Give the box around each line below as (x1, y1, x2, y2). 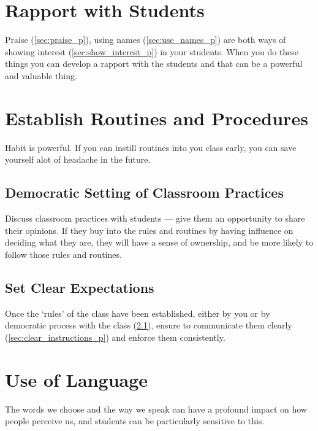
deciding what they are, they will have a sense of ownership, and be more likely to (5, 236, 314, 249)
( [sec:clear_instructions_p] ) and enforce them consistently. (5, 330, 225, 343)
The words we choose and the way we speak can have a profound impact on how (5, 402, 307, 415)
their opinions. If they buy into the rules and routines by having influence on (5, 223, 293, 236)
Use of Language (5, 367, 148, 392)
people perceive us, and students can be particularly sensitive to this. (5, 414, 265, 427)
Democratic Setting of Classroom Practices (5, 183, 284, 202)
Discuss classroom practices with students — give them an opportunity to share (5, 212, 305, 225)
